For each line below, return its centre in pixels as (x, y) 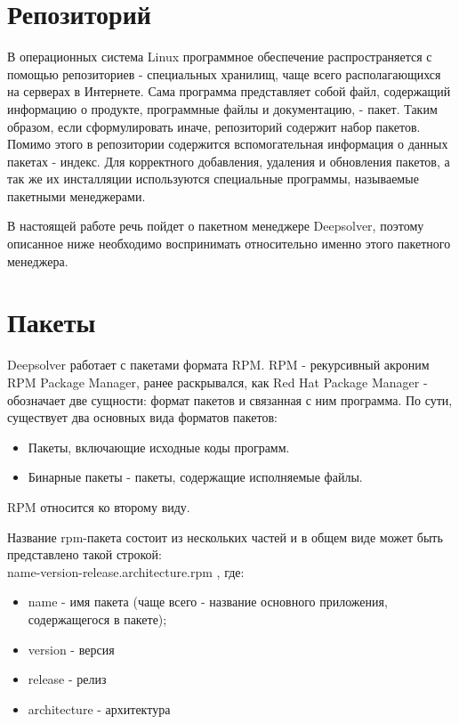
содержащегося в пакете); (97, 618)
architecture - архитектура (99, 708)
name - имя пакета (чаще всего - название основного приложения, (208, 602)
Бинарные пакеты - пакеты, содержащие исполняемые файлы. (195, 477)
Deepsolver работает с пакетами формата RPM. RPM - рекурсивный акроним (218, 365)
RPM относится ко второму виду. (99, 506)
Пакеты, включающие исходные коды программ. (159, 447)
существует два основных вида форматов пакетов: (142, 417)
